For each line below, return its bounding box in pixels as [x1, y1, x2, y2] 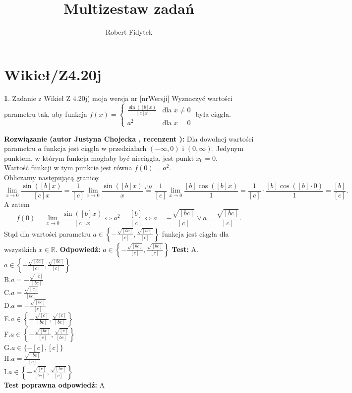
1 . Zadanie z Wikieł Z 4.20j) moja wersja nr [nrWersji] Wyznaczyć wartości [4, 93, 233, 103]
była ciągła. [195, 108, 231, 119]
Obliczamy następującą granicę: [4, 172, 100, 182]
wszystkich [4, 244, 37, 254]
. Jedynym [212, 143, 244, 153]
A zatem [4, 198, 30, 209]
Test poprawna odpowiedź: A [4, 380, 105, 390]
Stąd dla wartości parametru [4, 228, 91, 239]
